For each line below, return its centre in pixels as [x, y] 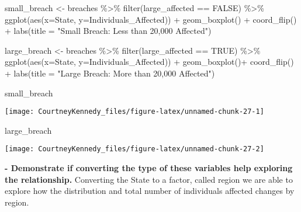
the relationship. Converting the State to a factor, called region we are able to [149, 179]
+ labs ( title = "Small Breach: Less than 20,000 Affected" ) [108, 31]
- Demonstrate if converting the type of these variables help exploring [149, 168]
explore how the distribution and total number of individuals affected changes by [150, 191]
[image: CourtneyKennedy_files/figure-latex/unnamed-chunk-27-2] [134, 149]
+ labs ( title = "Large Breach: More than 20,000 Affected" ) [110, 73]
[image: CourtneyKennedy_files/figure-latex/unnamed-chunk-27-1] [134, 112]
